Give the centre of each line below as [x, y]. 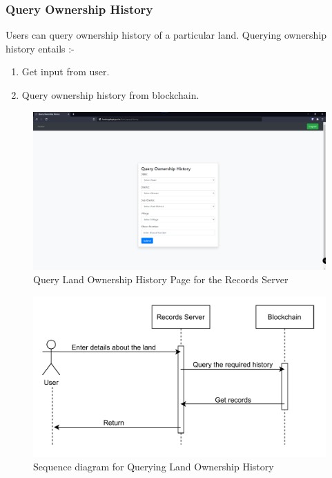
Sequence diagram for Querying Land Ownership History [154, 467]
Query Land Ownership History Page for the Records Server [161, 279]
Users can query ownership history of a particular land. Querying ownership [166, 35]
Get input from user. [66, 71]
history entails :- [40, 48]
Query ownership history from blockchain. [110, 95]
